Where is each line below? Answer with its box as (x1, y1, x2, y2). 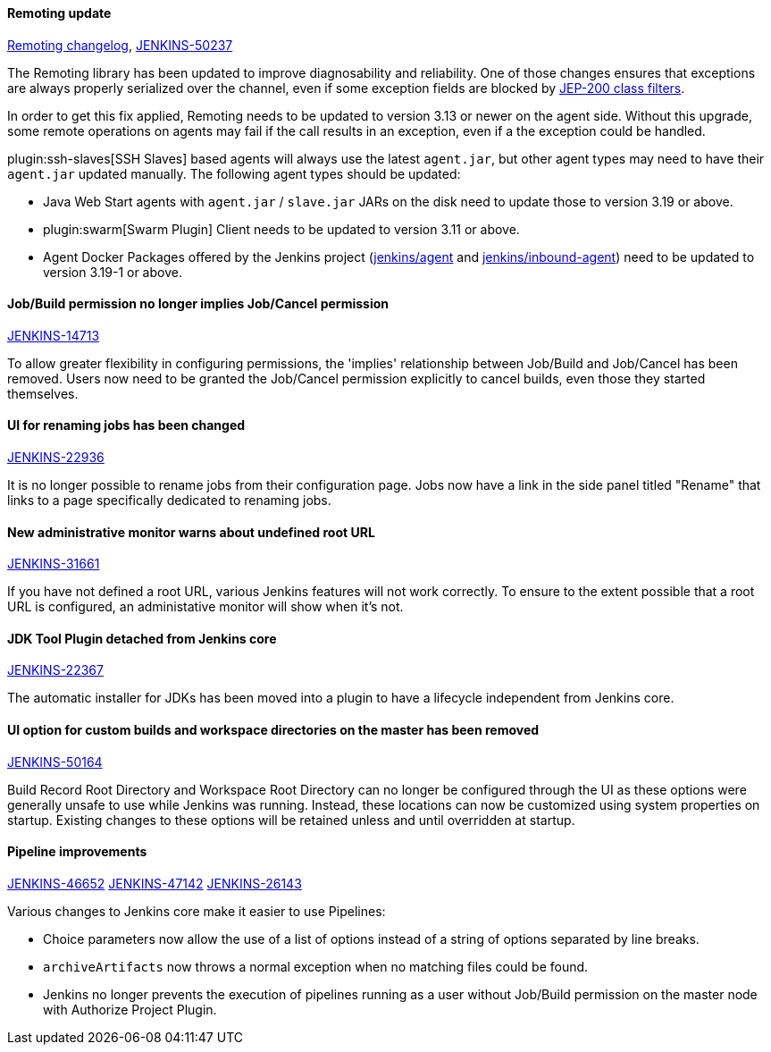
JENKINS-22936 (7, 450, 105, 466)
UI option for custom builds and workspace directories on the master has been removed (7, 722, 540, 738)
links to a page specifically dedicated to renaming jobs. (7, 492, 331, 509)
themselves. (7, 385, 79, 401)
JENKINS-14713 (7, 327, 100, 343)
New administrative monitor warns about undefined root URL (7, 524, 375, 540)
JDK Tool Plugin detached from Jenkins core (7, 630, 277, 646)
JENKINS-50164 (7, 753, 103, 770)
